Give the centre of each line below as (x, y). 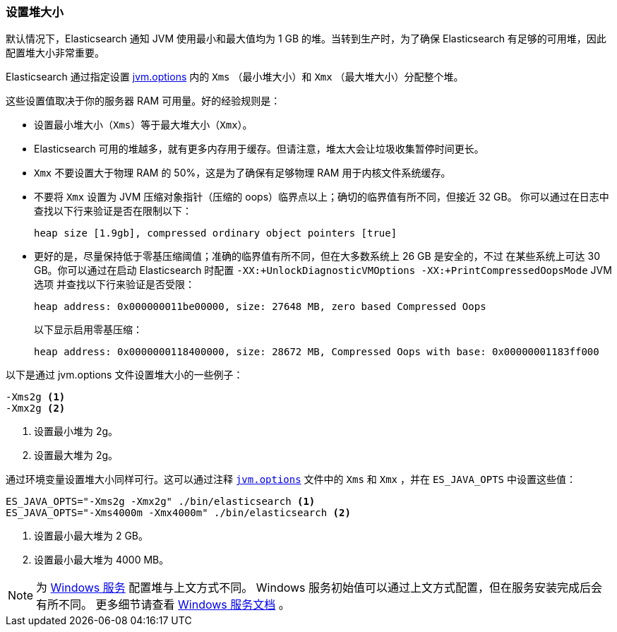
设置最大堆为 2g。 (76, 455)
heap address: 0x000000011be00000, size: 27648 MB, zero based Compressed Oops (260, 307)
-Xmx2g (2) (36, 409)
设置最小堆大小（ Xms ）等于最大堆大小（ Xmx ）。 (143, 125)
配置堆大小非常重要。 (55, 53)
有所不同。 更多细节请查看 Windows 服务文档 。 (163, 605)
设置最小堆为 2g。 (76, 431)
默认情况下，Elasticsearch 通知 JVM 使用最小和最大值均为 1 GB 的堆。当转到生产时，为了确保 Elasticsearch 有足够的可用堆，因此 (306, 39)
